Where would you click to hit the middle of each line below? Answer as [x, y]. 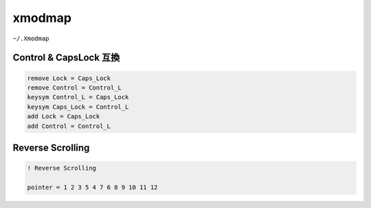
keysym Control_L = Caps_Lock [78, 97]
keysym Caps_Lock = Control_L [78, 107]
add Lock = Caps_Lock [64, 117]
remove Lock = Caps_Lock [69, 78]
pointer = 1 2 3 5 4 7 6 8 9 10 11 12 [92, 187]
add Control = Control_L [69, 126]
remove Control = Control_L [74, 88]
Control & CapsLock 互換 [66, 58]
